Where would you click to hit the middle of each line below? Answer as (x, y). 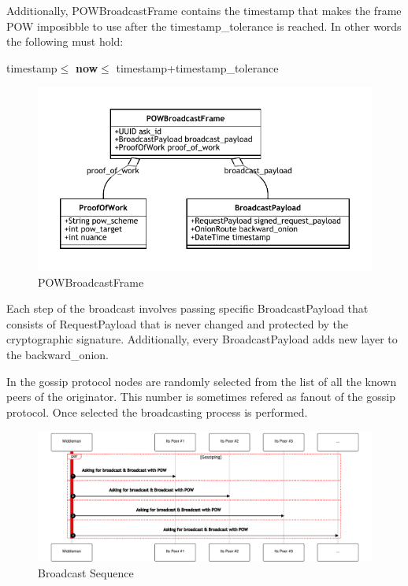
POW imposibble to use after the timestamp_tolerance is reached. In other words (204, 26)
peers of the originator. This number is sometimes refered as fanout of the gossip (201, 397)
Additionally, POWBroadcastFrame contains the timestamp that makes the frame (204, 10)
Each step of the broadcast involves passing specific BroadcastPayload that (187, 308)
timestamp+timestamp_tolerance (197, 67)
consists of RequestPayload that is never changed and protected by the (178, 323)
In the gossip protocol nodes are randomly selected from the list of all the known (202, 381)
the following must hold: (65, 41)
